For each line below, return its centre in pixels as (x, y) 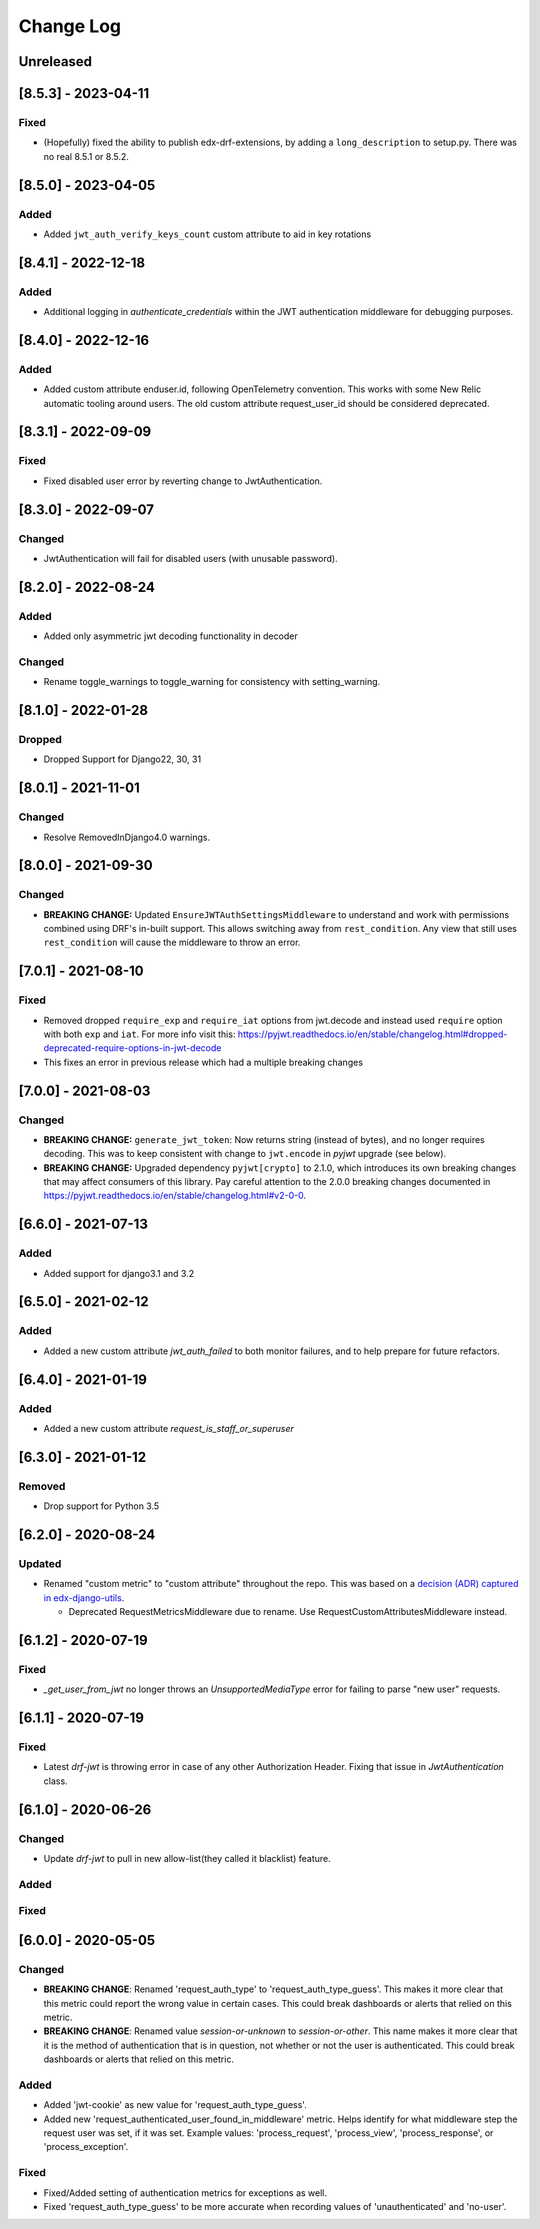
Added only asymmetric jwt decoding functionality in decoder (171, 636)
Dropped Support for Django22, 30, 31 (122, 759)
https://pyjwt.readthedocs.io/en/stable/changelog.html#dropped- (372, 1034)
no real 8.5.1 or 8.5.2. (86, 156)
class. (56, 1781)
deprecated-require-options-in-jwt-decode (132, 1048)
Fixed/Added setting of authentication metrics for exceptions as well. (185, 2192)
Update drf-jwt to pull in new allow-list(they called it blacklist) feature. (187, 1858)
